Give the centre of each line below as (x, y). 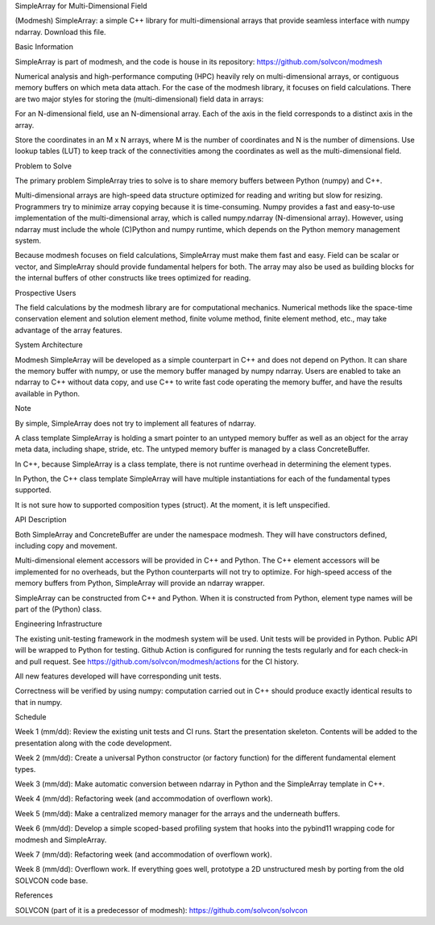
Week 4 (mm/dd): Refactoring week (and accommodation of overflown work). (144, 798)
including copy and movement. (66, 546)
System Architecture (49, 345)
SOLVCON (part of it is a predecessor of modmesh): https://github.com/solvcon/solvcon (161, 910)
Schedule (31, 717)
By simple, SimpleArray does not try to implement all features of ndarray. (136, 423)
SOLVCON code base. (52, 880)
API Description (41, 520)
